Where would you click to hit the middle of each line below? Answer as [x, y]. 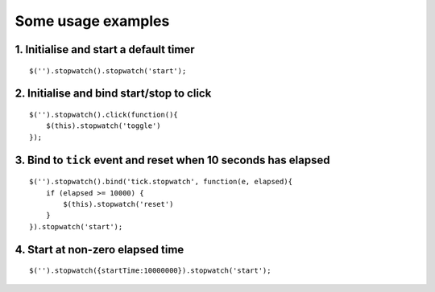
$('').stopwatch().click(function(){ [104, 114]
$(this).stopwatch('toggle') [103, 126]
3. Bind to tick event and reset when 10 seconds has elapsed [172, 160]
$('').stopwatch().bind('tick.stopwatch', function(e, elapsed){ [161, 182]
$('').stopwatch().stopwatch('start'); [108, 71]
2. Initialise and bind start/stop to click [113, 94]
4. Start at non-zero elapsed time [99, 249]
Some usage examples [92, 21]
